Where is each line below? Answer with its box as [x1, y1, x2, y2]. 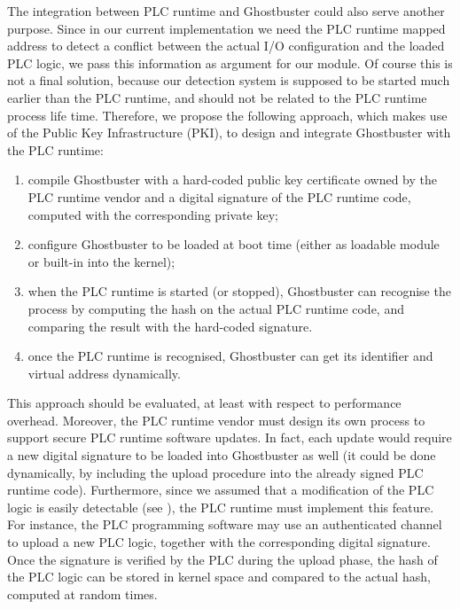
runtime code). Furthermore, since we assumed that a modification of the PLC [7, 480, 434, 499]
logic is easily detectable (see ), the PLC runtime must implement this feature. [7, 497, 434, 516]
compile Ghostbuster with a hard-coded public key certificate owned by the [27, 170, 437, 189]
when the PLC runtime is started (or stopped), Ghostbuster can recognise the [27, 282, 451, 301]
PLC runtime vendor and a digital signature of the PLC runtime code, [27, 187, 411, 206]
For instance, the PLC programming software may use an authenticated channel [7, 515, 442, 534]
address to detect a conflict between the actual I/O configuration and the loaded [7, 36, 445, 55]
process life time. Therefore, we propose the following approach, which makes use [7, 105, 448, 124]
